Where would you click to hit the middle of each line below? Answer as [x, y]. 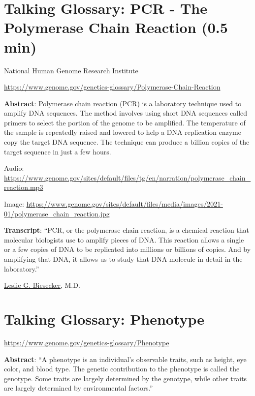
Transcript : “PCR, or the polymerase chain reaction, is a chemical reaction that [127, 230]
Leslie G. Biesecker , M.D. [42, 285]
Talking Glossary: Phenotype [104, 319]
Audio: [14, 168]
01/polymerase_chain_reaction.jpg [57, 213]
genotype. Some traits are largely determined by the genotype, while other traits [126, 378]
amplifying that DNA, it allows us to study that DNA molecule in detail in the [123, 259]
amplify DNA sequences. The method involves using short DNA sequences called [126, 113]
